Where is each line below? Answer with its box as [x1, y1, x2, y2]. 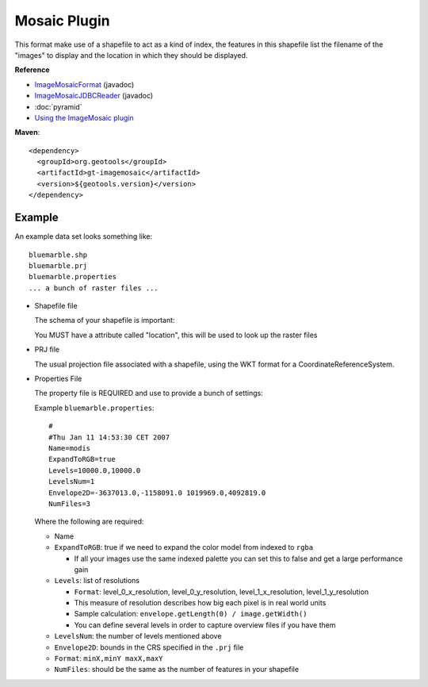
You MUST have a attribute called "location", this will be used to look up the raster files [34, 330, 318, 340]
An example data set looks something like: [14, 232, 153, 241]
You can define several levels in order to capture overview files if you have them [74, 620, 336, 630]
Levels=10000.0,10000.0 [48, 466, 141, 475]
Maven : [14, 128, 40, 137]
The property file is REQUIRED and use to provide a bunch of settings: [34, 389, 263, 398]
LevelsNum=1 [48, 477, 95, 486]
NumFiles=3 [48, 499, 91, 508]
